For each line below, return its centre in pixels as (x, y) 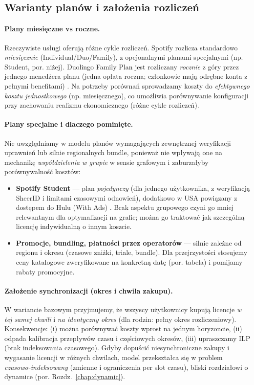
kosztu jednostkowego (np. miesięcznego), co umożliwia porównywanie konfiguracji (127, 95)
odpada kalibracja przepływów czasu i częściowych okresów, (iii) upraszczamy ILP (127, 338)
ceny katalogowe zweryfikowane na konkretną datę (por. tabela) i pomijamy (129, 262)
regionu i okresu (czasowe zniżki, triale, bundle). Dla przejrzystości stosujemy (132, 252)
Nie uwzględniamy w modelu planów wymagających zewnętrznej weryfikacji (118, 143)
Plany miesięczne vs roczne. (52, 29)
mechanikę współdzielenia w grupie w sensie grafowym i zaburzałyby (106, 162)
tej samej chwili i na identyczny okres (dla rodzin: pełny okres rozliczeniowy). (120, 319)
